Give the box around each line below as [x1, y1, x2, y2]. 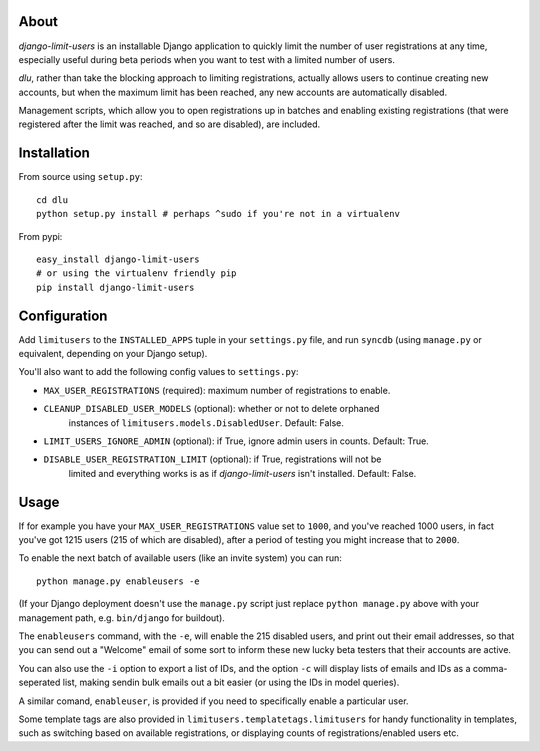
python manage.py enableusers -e [36, 575, 200, 587]
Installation [18, 145, 90, 162]
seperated [18, 676, 61, 689]
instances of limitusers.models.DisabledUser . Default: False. [68, 416, 344, 429]
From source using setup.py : [18, 171, 144, 183]
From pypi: [18, 230, 63, 242]
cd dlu [36, 194, 69, 205]
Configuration [18, 307, 108, 324]
